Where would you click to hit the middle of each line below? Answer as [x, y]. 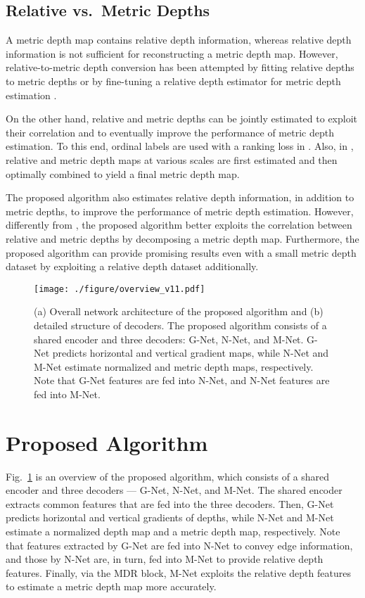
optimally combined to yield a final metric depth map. [123, 173]
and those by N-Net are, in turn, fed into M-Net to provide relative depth [165, 559]
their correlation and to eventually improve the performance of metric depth [170, 132]
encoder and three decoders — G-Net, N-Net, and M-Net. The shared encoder [174, 490]
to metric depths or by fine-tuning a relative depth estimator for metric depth [173, 81]
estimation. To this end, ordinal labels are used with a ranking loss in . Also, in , [180, 146]
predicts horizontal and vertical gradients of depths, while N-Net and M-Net [170, 517]
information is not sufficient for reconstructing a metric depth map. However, [172, 53]
